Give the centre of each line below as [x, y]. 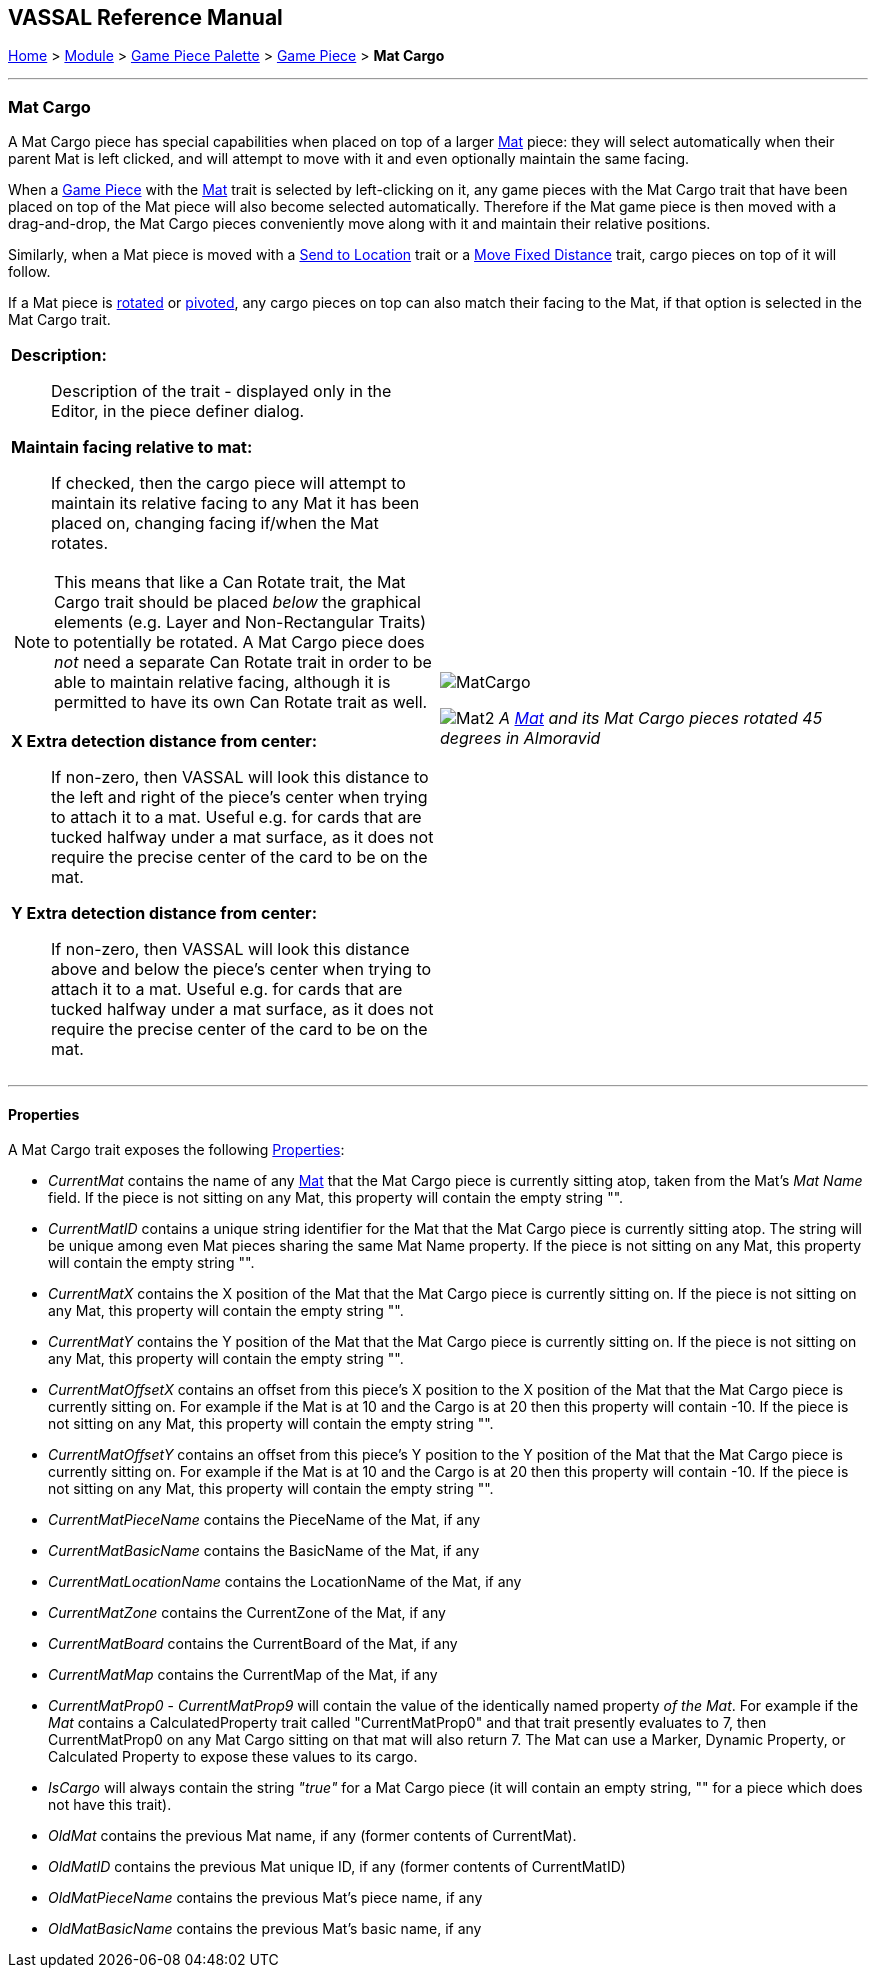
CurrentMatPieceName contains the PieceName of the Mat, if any [264, 1520]
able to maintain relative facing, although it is [222, 682]
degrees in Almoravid [520, 738]
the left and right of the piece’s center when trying [239, 797]
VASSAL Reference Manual [145, 17]
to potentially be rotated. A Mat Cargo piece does [239, 642]
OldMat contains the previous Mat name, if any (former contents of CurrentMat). [312, 1836]
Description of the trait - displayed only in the [221, 391]
